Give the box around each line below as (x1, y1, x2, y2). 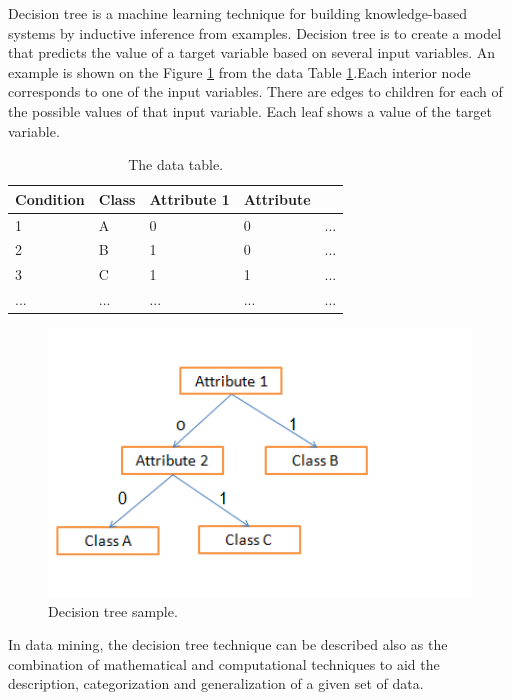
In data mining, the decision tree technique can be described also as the (8, 634, 448, 655)
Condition (15, 188, 85, 209)
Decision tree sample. (48, 600, 178, 621)
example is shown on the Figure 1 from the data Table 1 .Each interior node (8, 61, 471, 82)
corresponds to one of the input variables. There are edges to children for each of (8, 81, 503, 102)
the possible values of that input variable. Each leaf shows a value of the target (8, 100, 493, 121)
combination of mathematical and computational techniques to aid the (8, 653, 440, 674)
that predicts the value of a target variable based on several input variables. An (8, 42, 496, 63)
